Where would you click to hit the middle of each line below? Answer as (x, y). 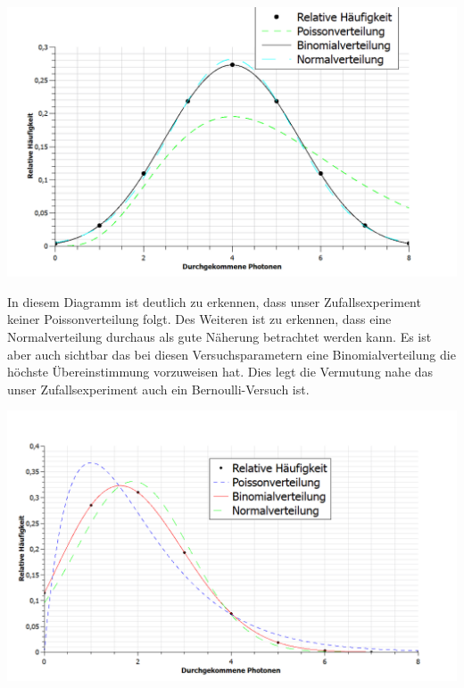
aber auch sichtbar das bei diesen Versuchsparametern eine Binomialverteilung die (232, 354)
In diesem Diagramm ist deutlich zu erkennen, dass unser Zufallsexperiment (214, 301)
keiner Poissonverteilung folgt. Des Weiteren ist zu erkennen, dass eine (199, 319)
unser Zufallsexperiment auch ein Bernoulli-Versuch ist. (158, 389)
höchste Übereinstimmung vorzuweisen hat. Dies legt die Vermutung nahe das (220, 372)
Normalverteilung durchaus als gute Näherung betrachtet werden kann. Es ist (220, 336)
